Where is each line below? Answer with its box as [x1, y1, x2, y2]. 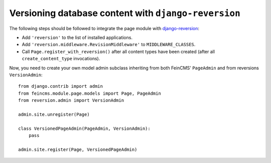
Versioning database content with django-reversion [9, 8, 240, 19]
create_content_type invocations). [22, 56, 100, 62]
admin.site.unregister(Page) [18, 111, 90, 117]
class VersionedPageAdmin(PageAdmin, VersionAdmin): [18, 125, 151, 131]
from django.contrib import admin [18, 83, 103, 89]
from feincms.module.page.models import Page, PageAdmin [18, 90, 162, 96]
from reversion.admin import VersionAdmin [18, 98, 124, 103]
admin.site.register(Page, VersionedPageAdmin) [18, 146, 138, 152]
